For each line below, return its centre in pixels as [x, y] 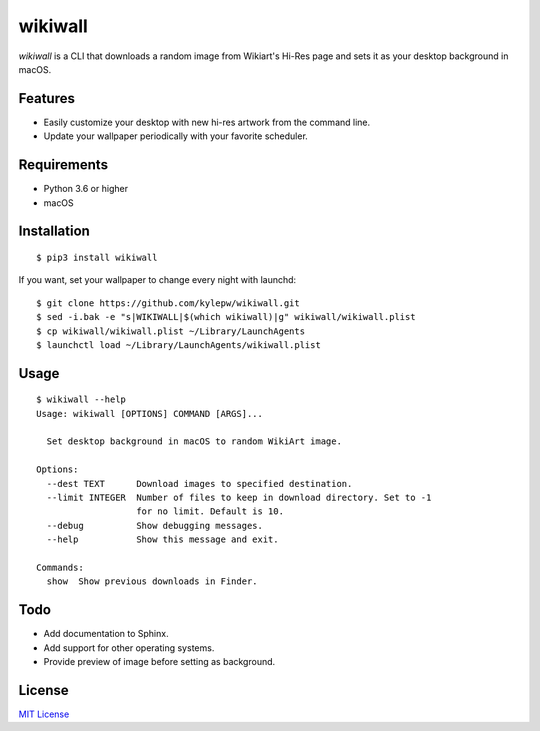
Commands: [60, 567]
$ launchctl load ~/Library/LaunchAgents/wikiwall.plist [179, 344]
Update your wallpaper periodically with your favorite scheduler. [176, 136]
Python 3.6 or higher [86, 189]
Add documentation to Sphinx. [106, 634]
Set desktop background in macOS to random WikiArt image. [194, 441]
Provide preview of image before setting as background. [159, 662]
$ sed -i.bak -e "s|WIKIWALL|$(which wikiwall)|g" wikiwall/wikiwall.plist [226, 317]
